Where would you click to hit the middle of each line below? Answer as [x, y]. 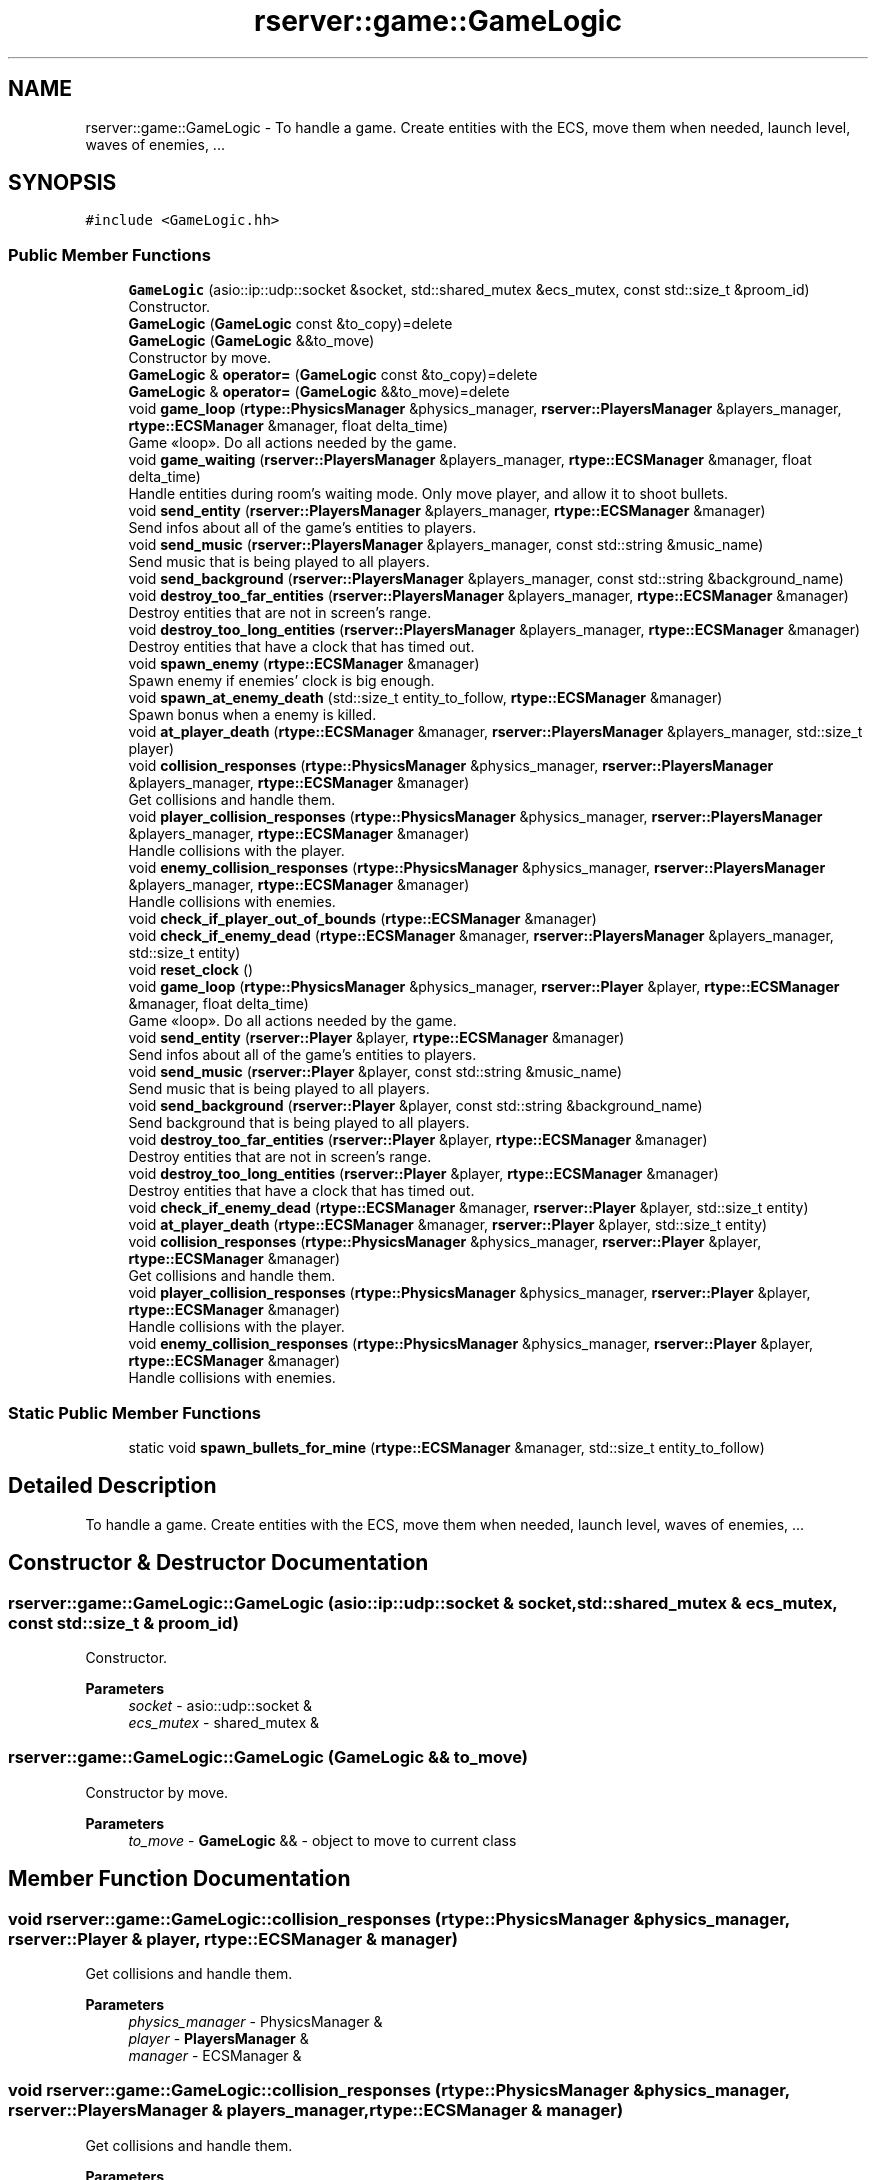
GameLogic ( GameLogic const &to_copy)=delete [290, 324]
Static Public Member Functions [135, 1412]
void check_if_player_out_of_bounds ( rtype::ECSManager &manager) [362, 919]
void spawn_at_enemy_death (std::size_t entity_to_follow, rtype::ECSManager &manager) [425, 698]
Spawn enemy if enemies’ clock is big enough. [281, 681]
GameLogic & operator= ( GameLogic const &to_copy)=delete [333, 375]
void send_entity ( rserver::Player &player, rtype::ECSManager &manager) [376, 1038]
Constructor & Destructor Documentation [218, 1563]
